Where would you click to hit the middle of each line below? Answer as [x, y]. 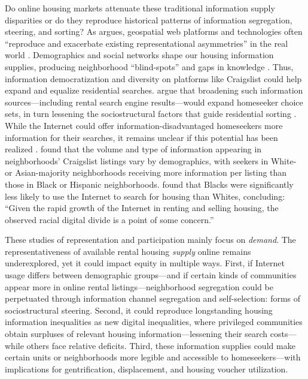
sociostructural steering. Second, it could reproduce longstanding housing [139, 310]
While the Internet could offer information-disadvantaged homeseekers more [144, 125]
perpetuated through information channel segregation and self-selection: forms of [153, 298]
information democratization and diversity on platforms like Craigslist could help [153, 78]
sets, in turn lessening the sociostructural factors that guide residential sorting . [151, 114]
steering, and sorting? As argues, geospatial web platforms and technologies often [154, 31]
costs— [283, 334]
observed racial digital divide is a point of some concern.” [109, 219]
